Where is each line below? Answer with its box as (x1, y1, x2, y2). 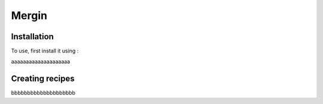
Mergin (11, 9, 48, 22)
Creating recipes (11, 74, 75, 84)
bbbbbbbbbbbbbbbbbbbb (11, 89, 76, 96)
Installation (11, 31, 54, 42)
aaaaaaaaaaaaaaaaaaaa (11, 58, 71, 65)
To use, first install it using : (11, 48, 79, 55)
